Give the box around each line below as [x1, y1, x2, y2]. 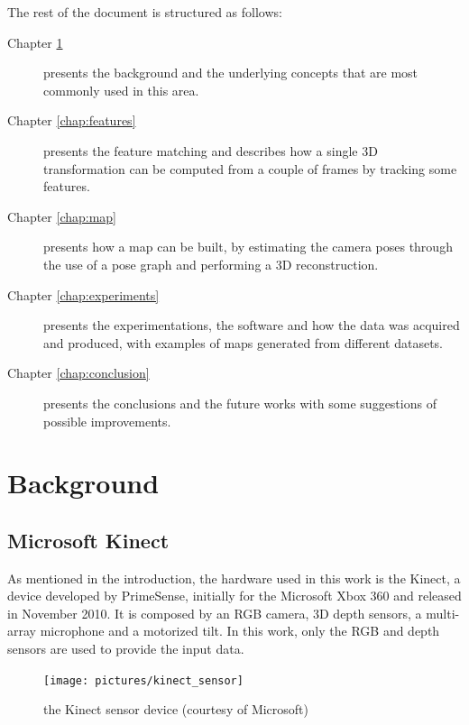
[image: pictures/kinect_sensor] [43, 674, 244, 687]
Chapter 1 [7, 32, 63, 51]
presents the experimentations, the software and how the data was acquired [43, 316, 460, 335]
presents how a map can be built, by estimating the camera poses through [43, 237, 453, 256]
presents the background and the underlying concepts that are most [43, 63, 418, 82]
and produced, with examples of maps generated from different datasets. [43, 333, 444, 352]
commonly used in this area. [43, 80, 199, 99]
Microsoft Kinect [7, 526, 170, 554]
